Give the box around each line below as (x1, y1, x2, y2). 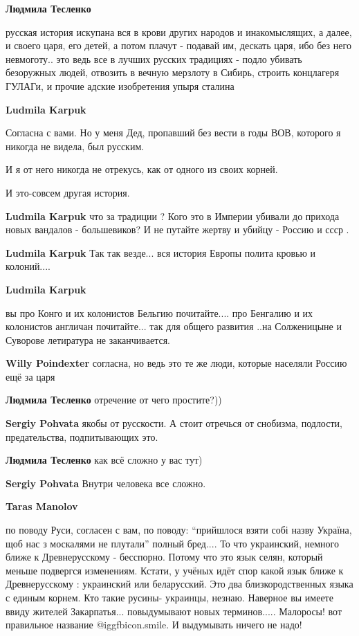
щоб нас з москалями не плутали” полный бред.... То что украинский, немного (6, 536, 340, 550)
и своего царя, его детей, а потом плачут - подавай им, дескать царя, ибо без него (6, 38, 351, 53)
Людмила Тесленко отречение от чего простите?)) (6, 392, 222, 407)
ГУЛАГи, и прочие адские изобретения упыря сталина (6, 78, 234, 93)
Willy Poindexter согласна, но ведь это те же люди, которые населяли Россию (6, 356, 347, 370)
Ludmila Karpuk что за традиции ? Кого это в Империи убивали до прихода (6, 208, 340, 223)
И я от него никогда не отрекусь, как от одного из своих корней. (6, 162, 278, 176)
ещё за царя (6, 369, 55, 383)
